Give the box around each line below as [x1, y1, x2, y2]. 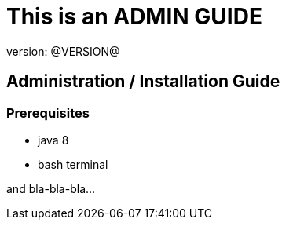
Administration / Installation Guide [6, 71, 280, 92]
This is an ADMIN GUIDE [6, 3, 262, 30]
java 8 [38, 133, 69, 147]
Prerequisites [6, 104, 90, 121]
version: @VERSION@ [6, 44, 120, 58]
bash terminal [38, 157, 108, 171]
